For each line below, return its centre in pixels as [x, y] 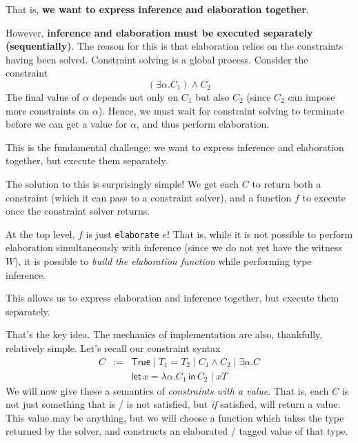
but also [212, 96]
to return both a [287, 183]
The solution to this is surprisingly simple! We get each [122, 183]
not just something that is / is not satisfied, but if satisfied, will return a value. [173, 404]
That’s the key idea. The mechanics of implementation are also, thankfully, [164, 334]
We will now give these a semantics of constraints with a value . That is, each [167, 390]
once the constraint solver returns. [78, 211]
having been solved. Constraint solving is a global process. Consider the [157, 59]
